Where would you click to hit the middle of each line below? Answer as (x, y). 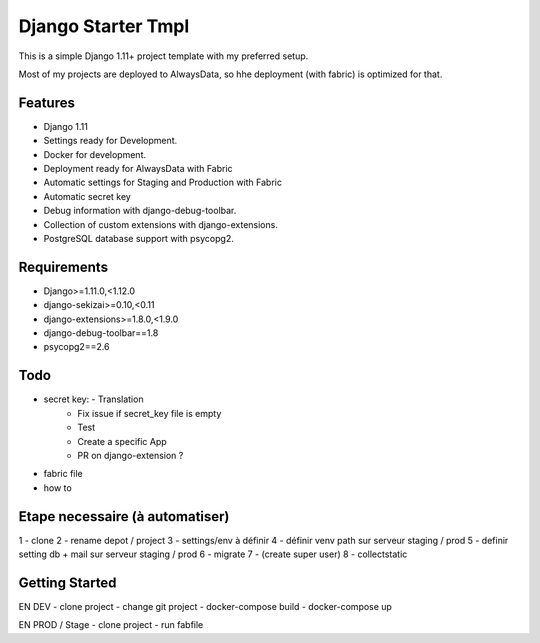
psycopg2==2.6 (76, 347)
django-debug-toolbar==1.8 (101, 333)
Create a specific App (122, 441)
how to (57, 487)
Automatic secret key (87, 196)
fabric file (63, 474)
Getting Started (67, 582)
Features (46, 102)
